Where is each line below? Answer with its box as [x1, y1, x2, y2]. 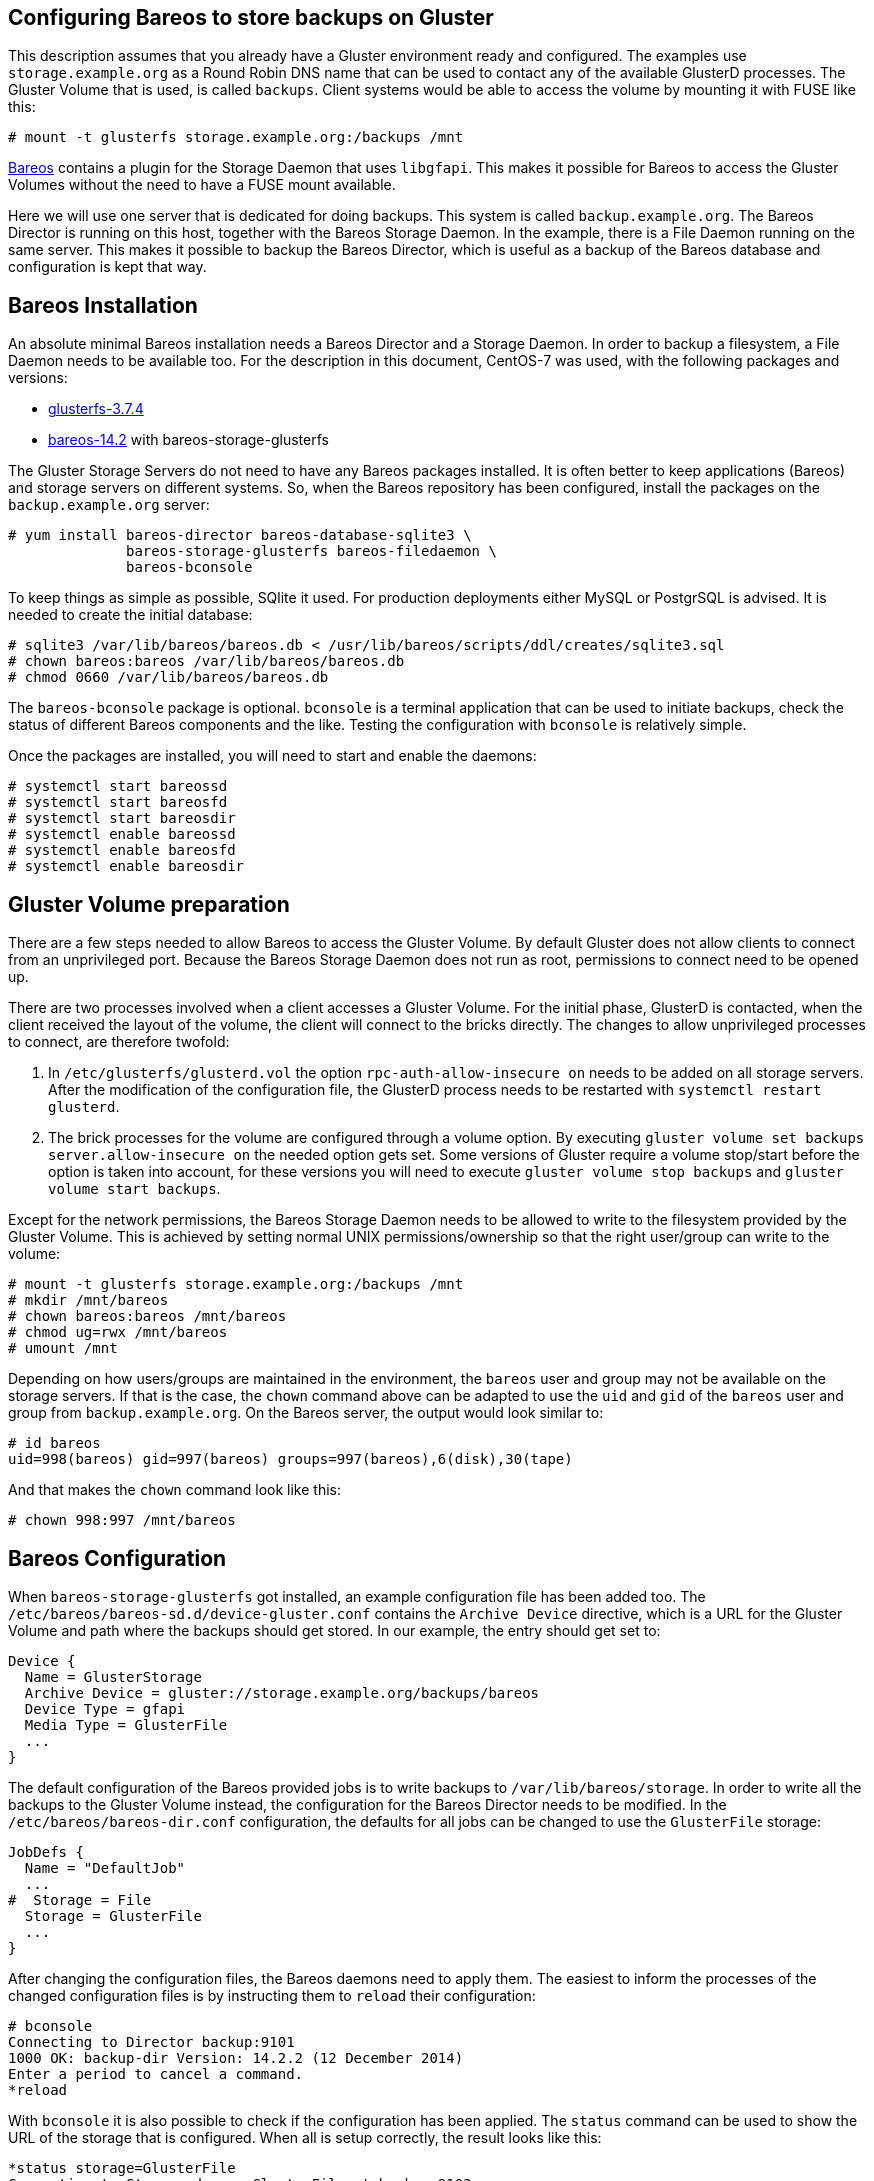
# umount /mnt [8, 1340, 118, 1357]
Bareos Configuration [8, 1545, 227, 1571]
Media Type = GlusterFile [24, 1716, 228, 1733]
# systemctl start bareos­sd [8, 778, 228, 795]
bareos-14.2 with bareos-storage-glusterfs [48, 431, 329, 449]
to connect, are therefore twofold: [8, 1033, 230, 1051]
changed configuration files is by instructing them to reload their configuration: [8, 1986, 536, 2004]
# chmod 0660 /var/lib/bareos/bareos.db [8, 669, 329, 686]
